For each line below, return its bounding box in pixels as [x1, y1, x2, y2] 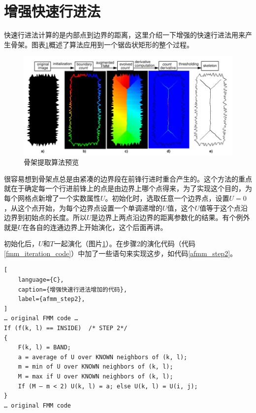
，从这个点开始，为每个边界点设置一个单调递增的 [4, 202, 162, 213]
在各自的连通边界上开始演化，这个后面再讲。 [22, 222, 167, 232]
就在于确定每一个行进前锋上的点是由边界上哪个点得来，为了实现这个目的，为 [4, 183, 252, 193]
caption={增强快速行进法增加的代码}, [18, 286, 128, 293]
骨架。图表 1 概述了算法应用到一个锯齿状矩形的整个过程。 [10, 39, 193, 49]
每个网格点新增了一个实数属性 [4, 192, 100, 203]
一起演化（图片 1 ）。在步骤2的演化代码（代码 [54, 238, 195, 249]
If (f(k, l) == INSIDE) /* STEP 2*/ [4, 325, 128, 332]
